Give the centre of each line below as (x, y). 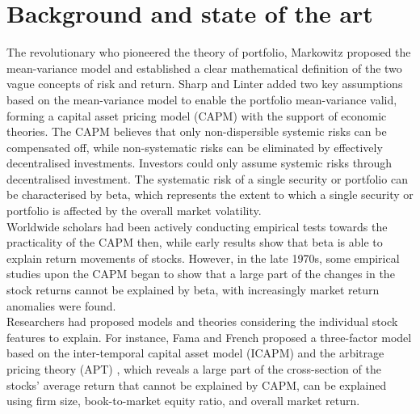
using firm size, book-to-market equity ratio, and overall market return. (183, 401)
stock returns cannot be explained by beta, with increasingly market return (193, 290)
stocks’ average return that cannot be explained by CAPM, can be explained (197, 384)
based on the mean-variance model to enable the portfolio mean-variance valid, (202, 99)
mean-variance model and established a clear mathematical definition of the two (204, 68)
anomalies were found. (61, 305)
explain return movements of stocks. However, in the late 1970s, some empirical (203, 258)
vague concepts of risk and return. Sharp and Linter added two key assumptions (205, 84)
